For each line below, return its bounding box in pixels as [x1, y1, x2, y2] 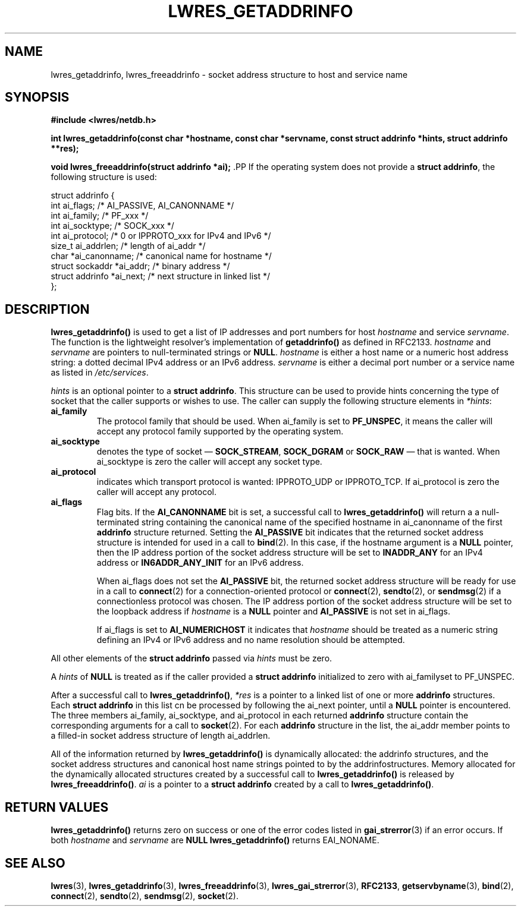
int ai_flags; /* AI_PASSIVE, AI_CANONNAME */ [51, 200, 234, 211]
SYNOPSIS [5, 90, 70, 105]
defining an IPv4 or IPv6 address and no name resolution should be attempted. [96, 635, 405, 645]
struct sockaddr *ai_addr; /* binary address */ [51, 261, 230, 272]
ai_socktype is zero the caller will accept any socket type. [96, 456, 322, 467]
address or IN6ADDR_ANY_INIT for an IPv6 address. [96, 557, 304, 568]
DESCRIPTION [5, 301, 90, 317]
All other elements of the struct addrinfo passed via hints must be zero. [51, 653, 332, 664]
